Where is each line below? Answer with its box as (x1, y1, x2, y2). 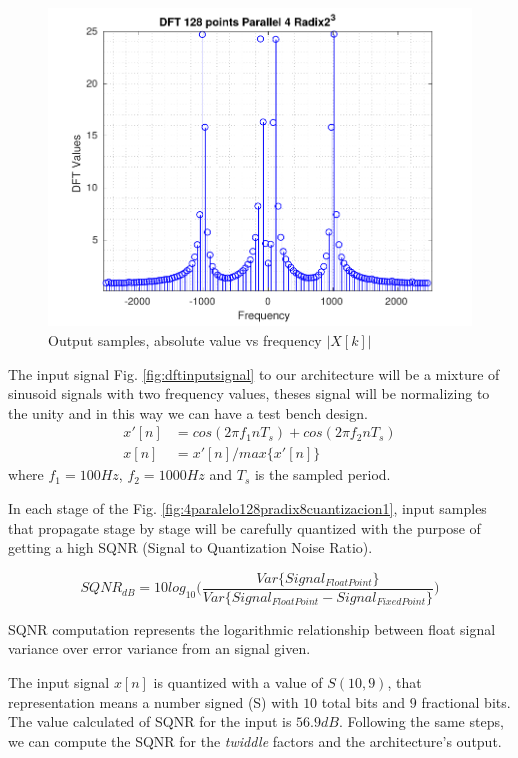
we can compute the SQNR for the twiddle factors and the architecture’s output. (8, 730, 502, 751)
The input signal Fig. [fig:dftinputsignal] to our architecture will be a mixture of (8, 363, 500, 384)
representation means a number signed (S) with (8, 691, 299, 712)
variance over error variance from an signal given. (8, 638, 311, 659)
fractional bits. (421, 691, 511, 712)
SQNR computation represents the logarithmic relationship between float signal (8, 618, 496, 639)
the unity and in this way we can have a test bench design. (8, 402, 368, 423)
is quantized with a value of (153, 672, 323, 693)
